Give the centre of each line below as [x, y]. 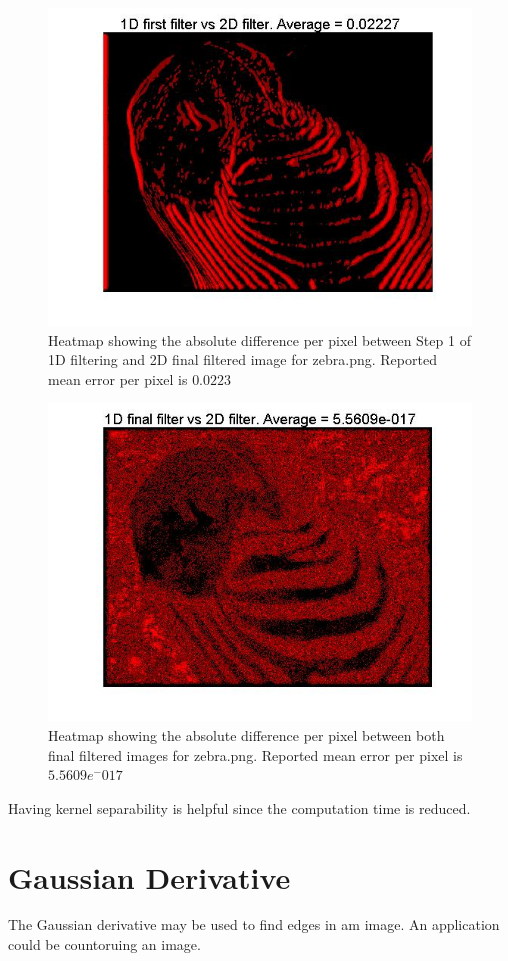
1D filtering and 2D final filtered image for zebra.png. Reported [242, 359]
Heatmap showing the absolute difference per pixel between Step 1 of [259, 339]
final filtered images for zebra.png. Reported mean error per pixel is [255, 754]
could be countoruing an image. [104, 944]
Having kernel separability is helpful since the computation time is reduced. [239, 807]
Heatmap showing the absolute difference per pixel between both [246, 734]
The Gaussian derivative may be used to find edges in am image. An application [254, 924]
